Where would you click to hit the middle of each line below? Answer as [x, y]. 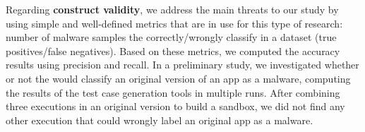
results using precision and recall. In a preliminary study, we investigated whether [182, 65]
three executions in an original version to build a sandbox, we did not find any [175, 106]
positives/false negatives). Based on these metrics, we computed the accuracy [173, 50]
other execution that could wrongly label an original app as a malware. [160, 120]
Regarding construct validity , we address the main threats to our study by [172, 9]
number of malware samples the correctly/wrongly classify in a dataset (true [171, 37]
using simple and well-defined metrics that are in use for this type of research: [174, 23]
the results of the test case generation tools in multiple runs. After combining [173, 92]
